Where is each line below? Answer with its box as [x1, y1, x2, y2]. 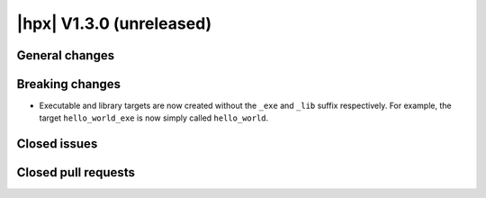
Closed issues [16, 136, 98, 152]
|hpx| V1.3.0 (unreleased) [16, 13, 212, 33]
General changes [16, 48, 115, 63]
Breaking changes [16, 76, 121, 92]
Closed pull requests [16, 165, 135, 180]
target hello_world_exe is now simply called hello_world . [39, 112, 269, 123]
